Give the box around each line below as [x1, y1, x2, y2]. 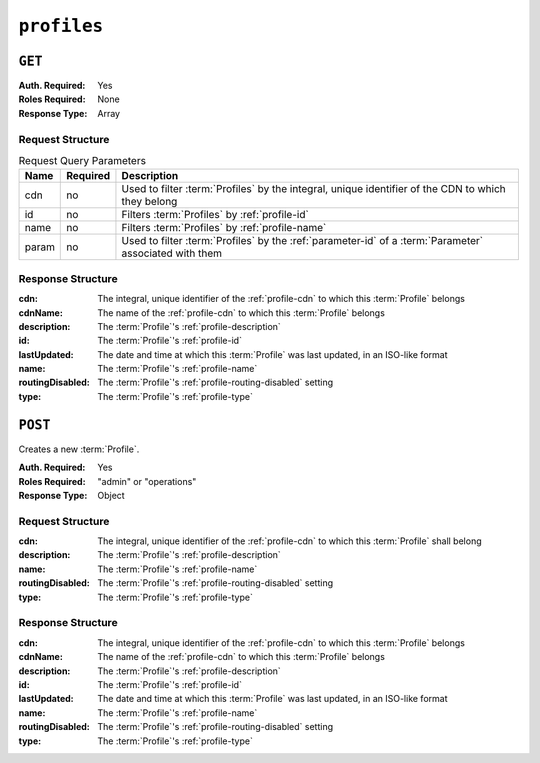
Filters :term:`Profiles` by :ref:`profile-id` [121, 208, 309, 222]
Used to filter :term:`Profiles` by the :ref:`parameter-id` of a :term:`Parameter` [121, 234, 484, 248]
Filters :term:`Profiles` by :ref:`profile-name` [121, 221, 327, 235]
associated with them [121, 246, 222, 260]
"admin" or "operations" [97, 475, 197, 487]
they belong [121, 195, 178, 209]
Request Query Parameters [18, 154, 147, 168]
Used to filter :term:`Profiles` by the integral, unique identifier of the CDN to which [121, 182, 507, 196]
